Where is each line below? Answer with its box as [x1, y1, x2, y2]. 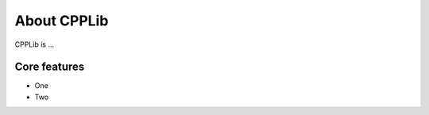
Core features [14, 60, 85, 74]
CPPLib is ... [14, 40, 55, 49]
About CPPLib [14, 12, 109, 29]
